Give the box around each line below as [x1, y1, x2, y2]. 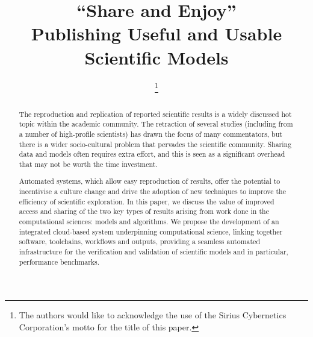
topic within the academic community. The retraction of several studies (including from [19, 119, 293, 129]
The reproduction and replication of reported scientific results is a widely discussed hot [19, 109, 292, 119]
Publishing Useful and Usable [31, 21, 282, 46]
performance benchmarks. [19, 256, 100, 266]
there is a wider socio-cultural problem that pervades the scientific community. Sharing [19, 139, 292, 149]
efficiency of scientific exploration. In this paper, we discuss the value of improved [19, 196, 274, 206]
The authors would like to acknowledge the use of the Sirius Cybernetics [19, 309, 287, 321]
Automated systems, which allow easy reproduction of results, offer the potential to [19, 176, 280, 186]
